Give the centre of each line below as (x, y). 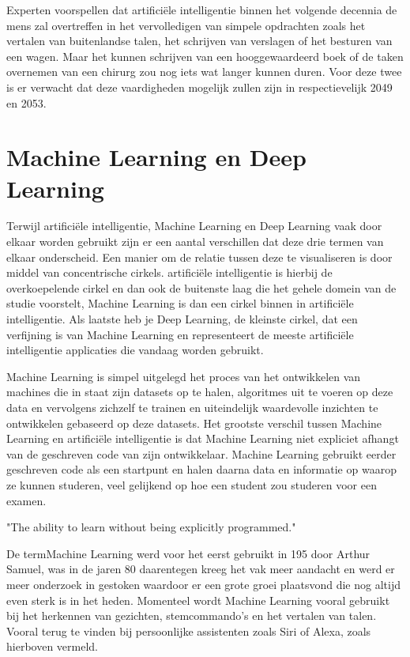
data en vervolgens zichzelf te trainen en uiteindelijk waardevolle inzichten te (192, 407)
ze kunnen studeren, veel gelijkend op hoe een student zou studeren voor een (192, 484)
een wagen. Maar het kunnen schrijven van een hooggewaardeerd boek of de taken (205, 56)
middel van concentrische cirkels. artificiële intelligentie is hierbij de (169, 272)
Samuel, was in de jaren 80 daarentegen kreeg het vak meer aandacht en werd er (201, 569)
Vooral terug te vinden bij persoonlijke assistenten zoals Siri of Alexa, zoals (189, 631)
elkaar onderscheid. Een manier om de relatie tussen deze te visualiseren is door (199, 257)
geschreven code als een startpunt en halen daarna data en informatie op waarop (201, 469)
